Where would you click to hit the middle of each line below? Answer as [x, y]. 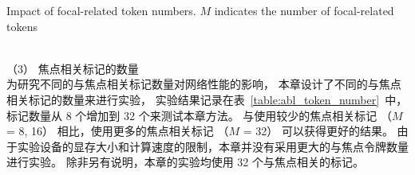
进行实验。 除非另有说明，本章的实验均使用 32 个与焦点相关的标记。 [185, 162]
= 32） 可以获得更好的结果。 [318, 131]
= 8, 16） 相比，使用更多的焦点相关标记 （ [118, 131]
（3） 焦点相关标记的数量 [73, 68]
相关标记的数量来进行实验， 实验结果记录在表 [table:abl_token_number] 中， [207, 99]
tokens [22, 26]
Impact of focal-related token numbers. [101, 10]
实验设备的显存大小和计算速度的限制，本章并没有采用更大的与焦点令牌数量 [213, 146]
